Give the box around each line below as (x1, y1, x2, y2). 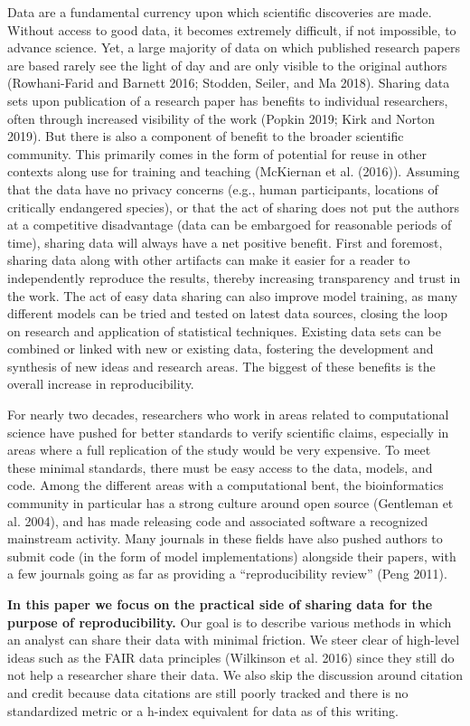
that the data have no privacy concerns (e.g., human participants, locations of (7, 179, 438, 198)
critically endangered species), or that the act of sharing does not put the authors (7, 197, 459, 216)
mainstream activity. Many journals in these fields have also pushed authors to (7, 529, 443, 548)
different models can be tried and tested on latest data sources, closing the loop (7, 304, 448, 323)
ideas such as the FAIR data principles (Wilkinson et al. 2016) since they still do (7, 647, 455, 666)
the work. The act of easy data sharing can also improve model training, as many (7, 286, 458, 305)
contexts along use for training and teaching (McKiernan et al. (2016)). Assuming (7, 162, 460, 181)
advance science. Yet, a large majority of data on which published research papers (7, 38, 460, 57)
